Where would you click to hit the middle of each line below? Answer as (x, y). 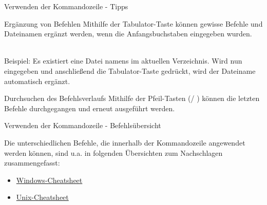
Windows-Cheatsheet (49, 180)
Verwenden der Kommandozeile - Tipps (66, 6)
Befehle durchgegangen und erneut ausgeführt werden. (90, 108)
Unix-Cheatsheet (42, 197)
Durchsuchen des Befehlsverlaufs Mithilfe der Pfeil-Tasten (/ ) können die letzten (132, 98)
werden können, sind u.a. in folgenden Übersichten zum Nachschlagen (113, 152)
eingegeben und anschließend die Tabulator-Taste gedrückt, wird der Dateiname (130, 70)
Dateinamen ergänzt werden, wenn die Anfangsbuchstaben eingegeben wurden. (128, 34)
